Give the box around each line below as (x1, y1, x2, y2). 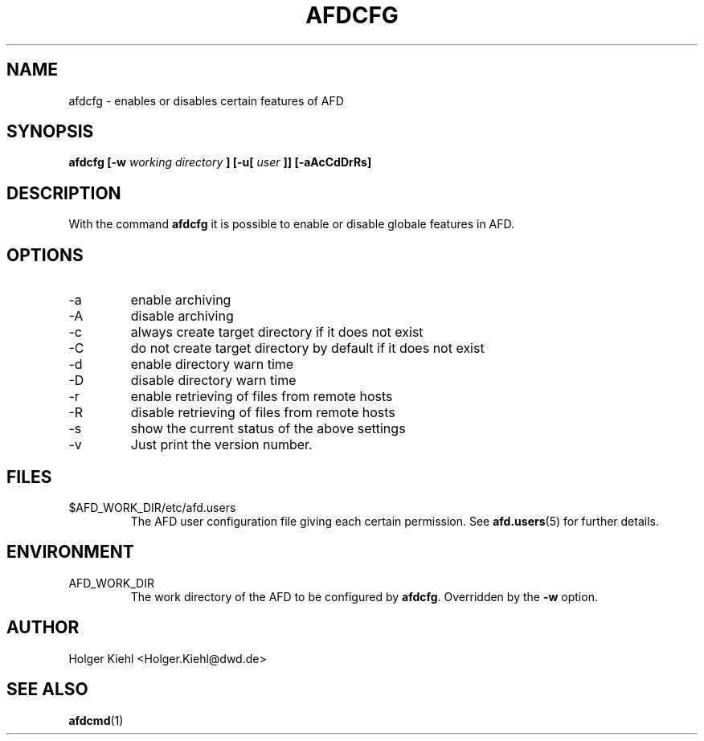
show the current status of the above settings (130, 420, 406, 437)
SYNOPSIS (6, 121, 94, 142)
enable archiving (130, 292, 231, 309)
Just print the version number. (130, 436, 313, 453)
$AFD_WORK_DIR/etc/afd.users (68, 500, 236, 514)
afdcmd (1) (68, 713, 124, 727)
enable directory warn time (130, 356, 294, 373)
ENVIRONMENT (6, 542, 134, 563)
